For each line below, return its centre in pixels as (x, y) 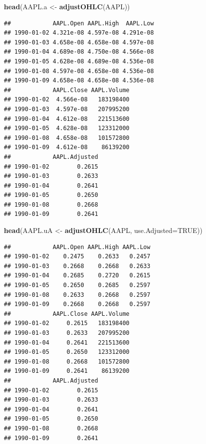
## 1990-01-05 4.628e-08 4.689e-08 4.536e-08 (79, 61)
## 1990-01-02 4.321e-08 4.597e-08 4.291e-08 (79, 33)
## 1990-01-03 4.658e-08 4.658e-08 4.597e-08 (79, 42)
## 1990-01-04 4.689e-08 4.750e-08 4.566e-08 (79, 52)
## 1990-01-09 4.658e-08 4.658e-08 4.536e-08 (79, 81)
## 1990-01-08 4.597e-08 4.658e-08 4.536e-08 (79, 71)
